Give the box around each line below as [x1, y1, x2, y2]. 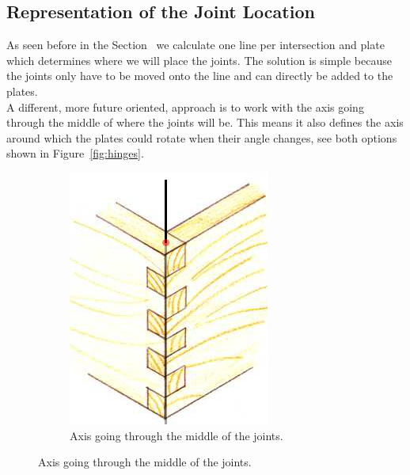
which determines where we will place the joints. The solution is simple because [6, 51, 392, 68]
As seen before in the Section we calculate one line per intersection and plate [6, 36, 385, 53]
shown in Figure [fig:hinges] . [6, 145, 144, 161]
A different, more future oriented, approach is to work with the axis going [6, 98, 364, 115]
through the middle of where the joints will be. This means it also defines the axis [6, 114, 404, 131]
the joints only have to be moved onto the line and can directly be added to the [6, 67, 393, 84]
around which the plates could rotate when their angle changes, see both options [6, 129, 397, 146]
